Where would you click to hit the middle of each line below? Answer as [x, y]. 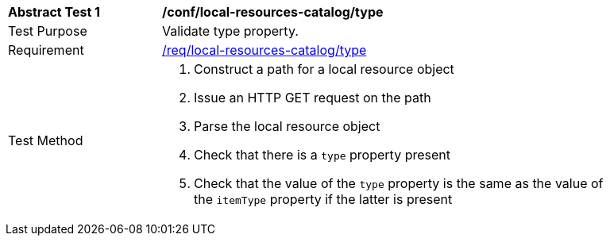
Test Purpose [48, 31]
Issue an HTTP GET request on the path [313, 98]
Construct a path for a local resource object [324, 69]
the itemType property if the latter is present [323, 199]
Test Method [46, 140]
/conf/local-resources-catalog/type [273, 12]
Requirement [46, 50]
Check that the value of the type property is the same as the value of [399, 183]
